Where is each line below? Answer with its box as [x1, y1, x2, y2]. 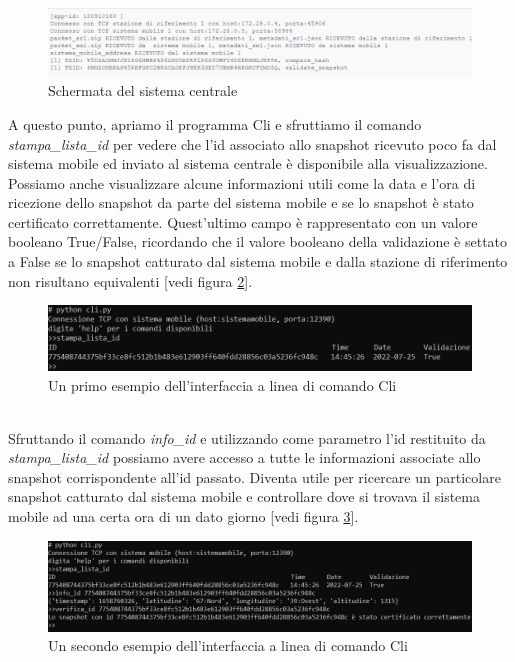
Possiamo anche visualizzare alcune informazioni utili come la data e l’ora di [8, 172, 476, 193]
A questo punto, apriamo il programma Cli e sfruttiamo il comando [8, 113, 422, 134]
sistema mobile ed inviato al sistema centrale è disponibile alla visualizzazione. [8, 153, 488, 174]
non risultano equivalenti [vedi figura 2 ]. [8, 270, 253, 291]
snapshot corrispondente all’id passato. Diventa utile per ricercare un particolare [8, 466, 501, 487]
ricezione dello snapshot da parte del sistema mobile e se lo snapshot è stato [8, 192, 474, 213]
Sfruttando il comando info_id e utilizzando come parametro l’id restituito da [8, 427, 486, 448]
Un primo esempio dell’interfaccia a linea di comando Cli [48, 374, 397, 395]
